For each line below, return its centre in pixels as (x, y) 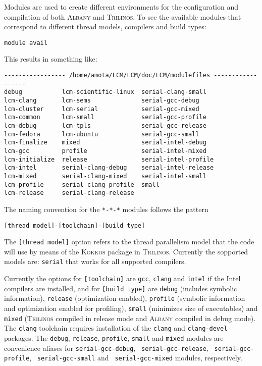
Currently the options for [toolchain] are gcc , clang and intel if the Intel (122, 278)
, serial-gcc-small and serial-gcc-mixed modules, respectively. (136, 358)
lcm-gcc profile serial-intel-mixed (105, 151)
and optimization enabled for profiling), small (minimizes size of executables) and (131, 308)
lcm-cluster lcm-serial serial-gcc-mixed (102, 109)
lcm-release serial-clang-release (69, 193)
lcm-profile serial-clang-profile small (82, 185)
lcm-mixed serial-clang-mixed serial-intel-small (105, 176)
